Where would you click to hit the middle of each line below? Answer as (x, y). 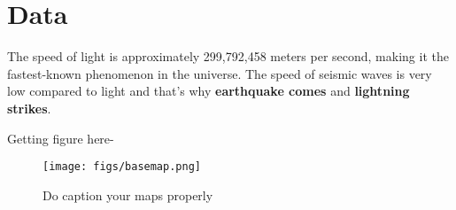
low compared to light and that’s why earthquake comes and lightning (209, 91)
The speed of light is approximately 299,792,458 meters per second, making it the (228, 56)
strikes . (29, 108)
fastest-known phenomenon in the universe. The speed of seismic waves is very (220, 73)
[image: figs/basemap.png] (122, 167)
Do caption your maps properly (128, 194)
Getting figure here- (61, 138)
